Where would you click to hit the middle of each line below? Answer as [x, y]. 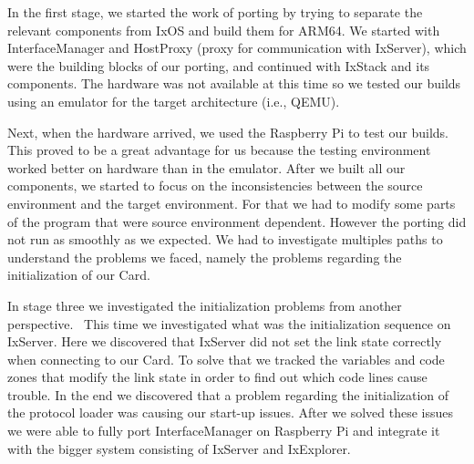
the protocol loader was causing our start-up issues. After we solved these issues [231, 412]
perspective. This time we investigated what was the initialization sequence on [229, 323]
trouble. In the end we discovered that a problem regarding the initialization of [228, 394]
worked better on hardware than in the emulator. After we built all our [206, 167]
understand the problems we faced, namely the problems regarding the [205, 257]
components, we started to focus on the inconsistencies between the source [215, 186]
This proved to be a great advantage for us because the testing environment [219, 150]
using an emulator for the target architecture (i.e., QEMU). [174, 101]
